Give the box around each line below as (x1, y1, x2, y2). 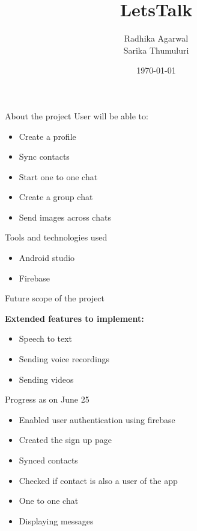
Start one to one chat (19, 170, 98, 183)
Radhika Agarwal (124, 32, 189, 45)
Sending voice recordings (19, 353, 110, 365)
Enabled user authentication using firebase (19, 413, 175, 426)
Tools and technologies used (5, 231, 108, 244)
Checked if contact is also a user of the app (19, 474, 178, 486)
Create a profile (19, 130, 76, 142)
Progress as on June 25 (5, 393, 89, 406)
